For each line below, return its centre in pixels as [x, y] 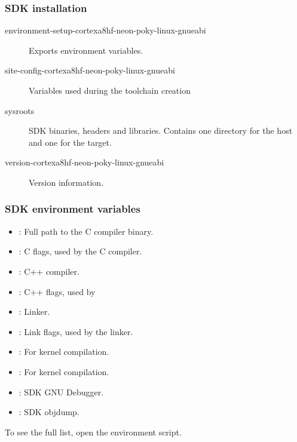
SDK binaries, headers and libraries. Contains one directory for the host [161, 131]
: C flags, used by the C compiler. [80, 251]
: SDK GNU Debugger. [61, 392]
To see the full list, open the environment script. [93, 432]
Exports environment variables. [86, 50]
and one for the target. [70, 142]
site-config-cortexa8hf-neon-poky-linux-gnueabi [90, 70]
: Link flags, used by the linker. [76, 331]
